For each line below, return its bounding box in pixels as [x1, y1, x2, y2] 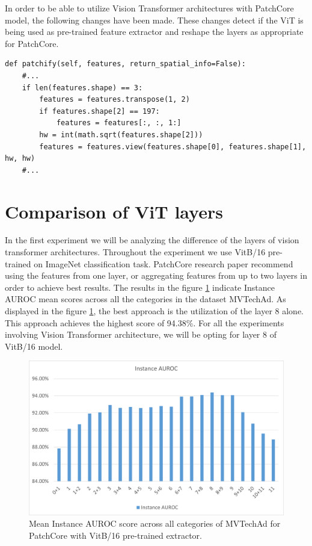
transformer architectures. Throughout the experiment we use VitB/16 [5, 246, 266, 258]
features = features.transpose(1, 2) [39, 95, 190, 104]
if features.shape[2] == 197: [39, 107, 160, 116]
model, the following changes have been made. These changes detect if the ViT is [5, 13, 304, 26]
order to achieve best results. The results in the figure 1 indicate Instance [5, 281, 275, 293]
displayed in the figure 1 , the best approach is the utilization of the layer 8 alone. [5, 305, 304, 317]
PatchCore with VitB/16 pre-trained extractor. [29, 529, 202, 541]
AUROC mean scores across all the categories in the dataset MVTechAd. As [5, 293, 286, 305]
